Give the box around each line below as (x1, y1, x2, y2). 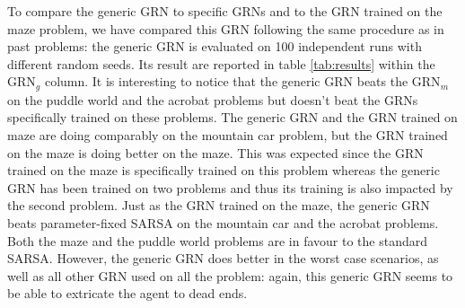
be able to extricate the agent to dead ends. (7, 284, 248, 303)
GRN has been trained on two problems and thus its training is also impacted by (7, 178, 453, 197)
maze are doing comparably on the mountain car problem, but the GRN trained (7, 126, 448, 145)
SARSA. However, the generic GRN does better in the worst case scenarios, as (7, 249, 439, 268)
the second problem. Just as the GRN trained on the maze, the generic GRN (7, 196, 430, 215)
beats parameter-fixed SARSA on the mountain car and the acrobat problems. (7, 213, 439, 232)
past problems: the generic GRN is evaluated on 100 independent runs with (7, 37, 422, 56)
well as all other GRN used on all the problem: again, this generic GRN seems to (7, 266, 453, 285)
